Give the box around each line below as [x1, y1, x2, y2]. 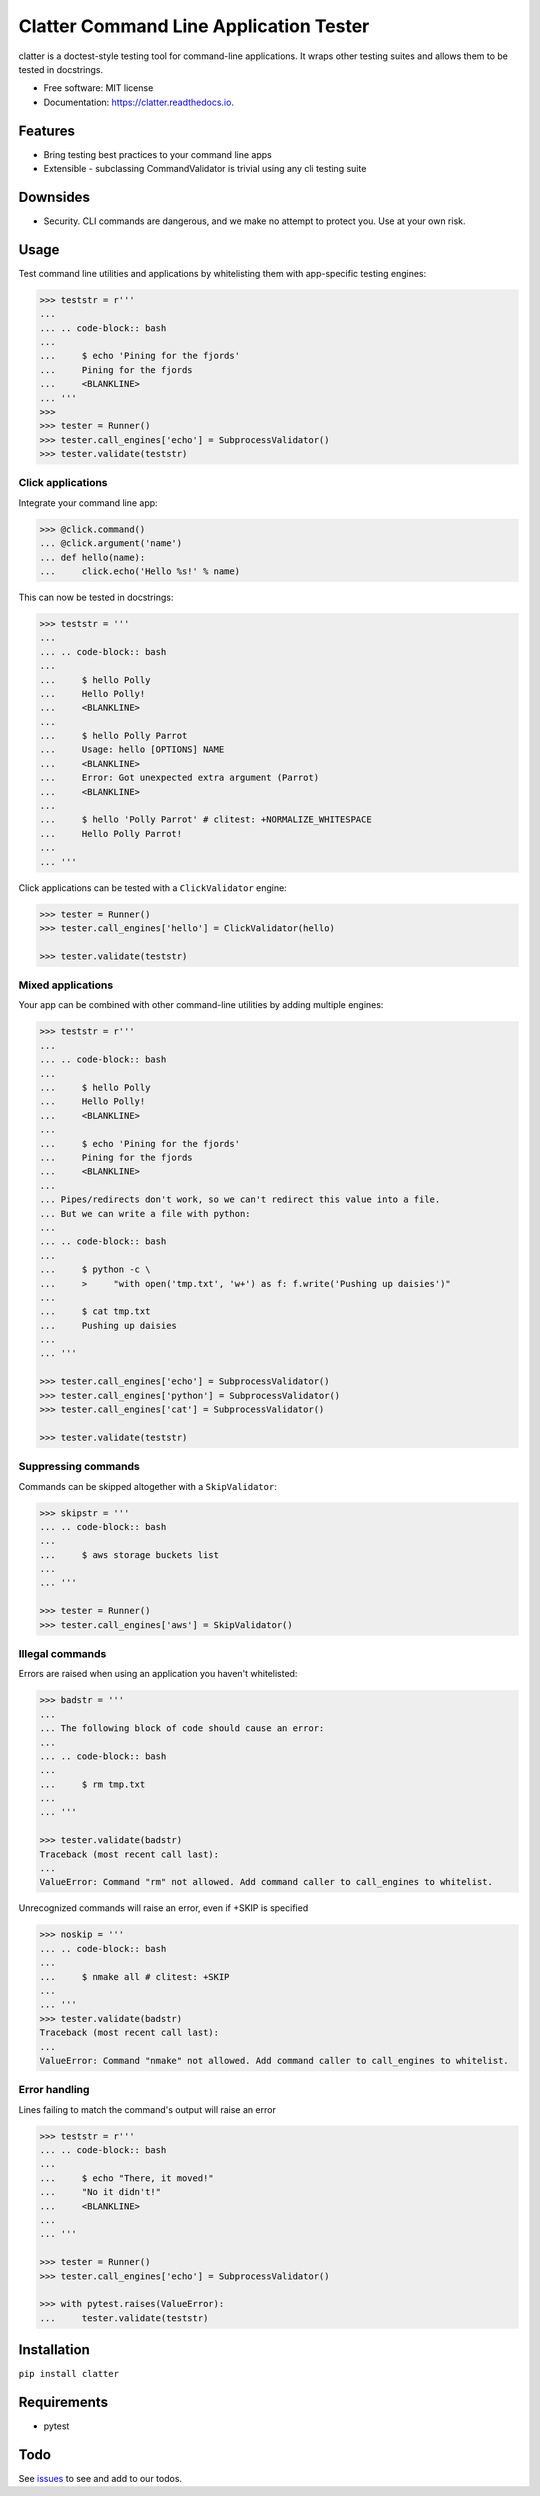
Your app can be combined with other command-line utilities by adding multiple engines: [18, 999, 384, 1011]
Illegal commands [18, 1647, 107, 1660]
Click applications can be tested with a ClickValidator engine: [18, 881, 287, 894]
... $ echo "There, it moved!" [39, 2172, 214, 2184]
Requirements [18, 2394, 109, 2411]
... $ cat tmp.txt [39, 1306, 151, 1317]
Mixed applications [18, 978, 114, 992]
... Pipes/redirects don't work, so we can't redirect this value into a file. [39, 1194, 441, 1205]
